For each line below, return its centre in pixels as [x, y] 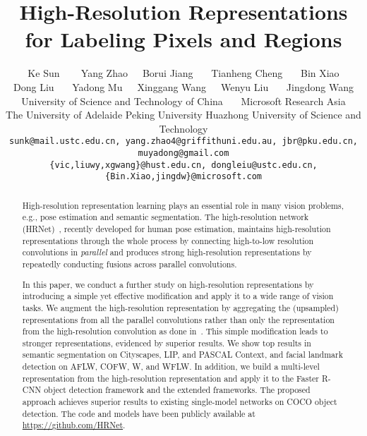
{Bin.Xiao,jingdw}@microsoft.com [183, 177]
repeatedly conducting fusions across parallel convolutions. [130, 264]
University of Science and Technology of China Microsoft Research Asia [183, 101]
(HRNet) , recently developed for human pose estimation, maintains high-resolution [176, 229]
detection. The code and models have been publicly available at [139, 413]
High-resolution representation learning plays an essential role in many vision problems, [183, 205]
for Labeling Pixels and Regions [183, 39]
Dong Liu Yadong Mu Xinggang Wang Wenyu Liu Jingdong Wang [183, 86]
